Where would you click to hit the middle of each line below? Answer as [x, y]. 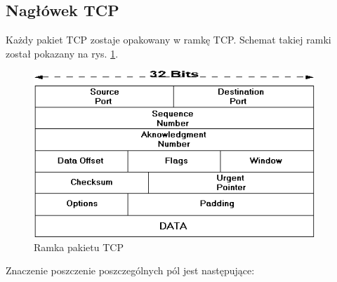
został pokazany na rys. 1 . [62, 53]
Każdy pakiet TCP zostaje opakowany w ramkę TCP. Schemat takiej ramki [168, 40]
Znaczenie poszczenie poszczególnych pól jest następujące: [130, 270]
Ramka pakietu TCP [79, 247]
